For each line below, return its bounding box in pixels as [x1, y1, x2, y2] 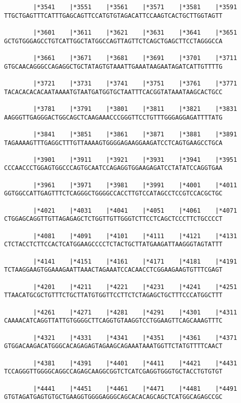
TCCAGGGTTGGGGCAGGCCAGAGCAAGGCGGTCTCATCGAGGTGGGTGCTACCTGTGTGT [4, 368, 223, 376]
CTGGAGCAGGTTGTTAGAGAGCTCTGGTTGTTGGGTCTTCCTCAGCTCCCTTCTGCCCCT [4, 215, 223, 223]
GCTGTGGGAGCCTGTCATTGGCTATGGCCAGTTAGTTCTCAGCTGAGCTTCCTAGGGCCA [4, 37, 223, 45]
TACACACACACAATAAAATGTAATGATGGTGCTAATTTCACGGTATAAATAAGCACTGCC [4, 88, 223, 96]
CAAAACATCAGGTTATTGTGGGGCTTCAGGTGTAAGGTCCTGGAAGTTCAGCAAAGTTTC [4, 317, 223, 325]
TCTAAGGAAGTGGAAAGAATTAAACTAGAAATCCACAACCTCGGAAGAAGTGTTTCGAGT [4, 266, 223, 274]
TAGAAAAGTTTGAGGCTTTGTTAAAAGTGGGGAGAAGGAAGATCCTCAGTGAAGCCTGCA [4, 139, 223, 147]
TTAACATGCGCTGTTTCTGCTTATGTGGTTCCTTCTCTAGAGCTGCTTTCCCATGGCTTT [4, 292, 223, 299]
